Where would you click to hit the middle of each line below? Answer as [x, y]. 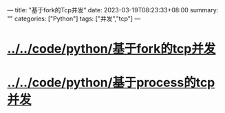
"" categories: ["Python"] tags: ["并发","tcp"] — [74, 18]
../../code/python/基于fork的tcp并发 [111, 49]
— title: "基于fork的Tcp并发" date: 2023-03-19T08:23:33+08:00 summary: [113, 10]
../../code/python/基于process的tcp [111, 83]
